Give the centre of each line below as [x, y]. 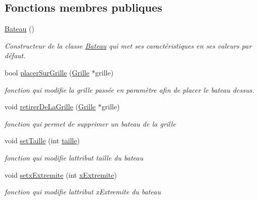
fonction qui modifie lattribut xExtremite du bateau [83, 192]
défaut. [15, 55]
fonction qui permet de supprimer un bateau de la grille [90, 123]
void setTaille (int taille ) [42, 141]
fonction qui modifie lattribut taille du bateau [74, 157]
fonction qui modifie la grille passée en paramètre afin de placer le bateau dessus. [130, 89]
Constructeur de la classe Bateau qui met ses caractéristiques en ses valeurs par [128, 45]
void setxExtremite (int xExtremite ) [61, 174]
